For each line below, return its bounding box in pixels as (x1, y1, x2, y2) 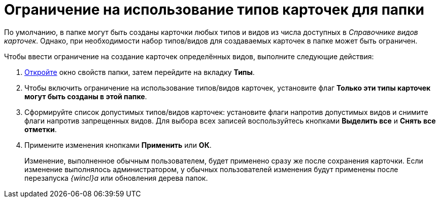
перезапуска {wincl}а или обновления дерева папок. (24, 173, 208, 182)
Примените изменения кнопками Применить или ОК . (24, 140, 212, 149)
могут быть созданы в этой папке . (24, 92, 147, 101)
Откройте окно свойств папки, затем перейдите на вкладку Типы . (24, 67, 255, 76)
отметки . (24, 125, 57, 134)
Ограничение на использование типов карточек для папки (4, 1, 425, 18)
